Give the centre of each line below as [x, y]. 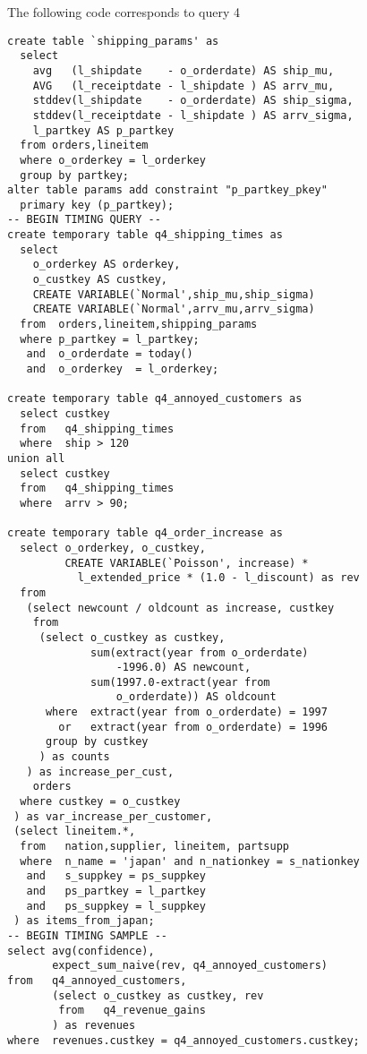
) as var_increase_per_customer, [113, 816]
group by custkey [97, 742]
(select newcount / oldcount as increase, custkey [180, 608]
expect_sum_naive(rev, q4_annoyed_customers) [190, 966]
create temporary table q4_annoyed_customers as [155, 399]
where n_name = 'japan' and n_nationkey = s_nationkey [190, 861]
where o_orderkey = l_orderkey [113, 160]
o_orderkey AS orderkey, [107, 265]
